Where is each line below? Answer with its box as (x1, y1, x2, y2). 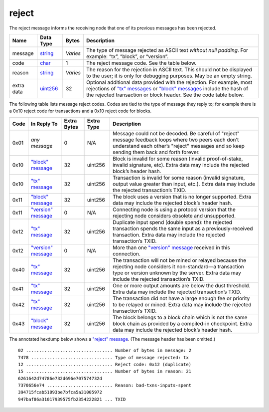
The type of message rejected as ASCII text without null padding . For (86, 46, 249, 53)
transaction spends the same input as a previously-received (112, 225, 253, 232)
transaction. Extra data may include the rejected (112, 231, 225, 238)
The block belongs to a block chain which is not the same (112, 314, 248, 321)
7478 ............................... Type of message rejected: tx (18, 355, 189, 360)
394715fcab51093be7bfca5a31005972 (18, 390, 102, 395)
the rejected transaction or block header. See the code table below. (86, 91, 244, 98)
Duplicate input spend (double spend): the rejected (112, 218, 233, 225)
